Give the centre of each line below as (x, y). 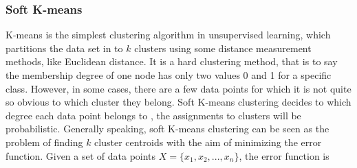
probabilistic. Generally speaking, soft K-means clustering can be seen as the (167, 129)
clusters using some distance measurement (223, 48)
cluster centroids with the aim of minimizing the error (208, 142)
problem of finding (44, 142)
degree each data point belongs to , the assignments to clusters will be (153, 115)
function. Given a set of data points (81, 155)
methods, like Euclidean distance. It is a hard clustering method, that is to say (172, 61)
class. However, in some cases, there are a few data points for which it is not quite (178, 88)
